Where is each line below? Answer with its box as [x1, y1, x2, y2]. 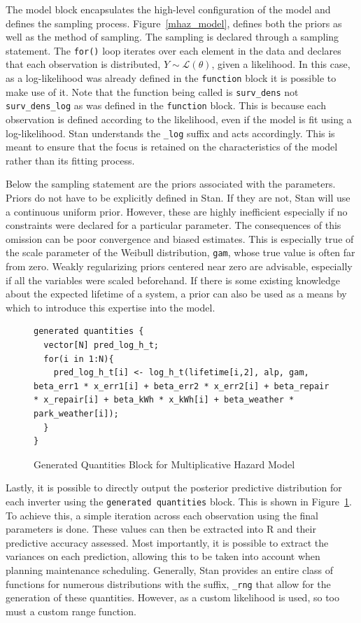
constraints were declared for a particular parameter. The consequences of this [6, 218, 341, 232]
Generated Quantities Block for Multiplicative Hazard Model [34, 456, 295, 471]
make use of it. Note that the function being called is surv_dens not [6, 84, 299, 99]
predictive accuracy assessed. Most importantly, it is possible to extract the [6, 535, 329, 549]
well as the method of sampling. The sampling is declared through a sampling [6, 29, 339, 44]
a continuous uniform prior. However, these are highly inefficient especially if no [6, 204, 348, 218]
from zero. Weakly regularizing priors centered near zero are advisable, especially [6, 259, 353, 274]
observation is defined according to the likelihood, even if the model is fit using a [6, 112, 352, 126]
